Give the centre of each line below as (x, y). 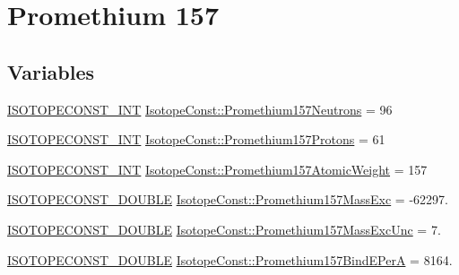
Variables (51, 71)
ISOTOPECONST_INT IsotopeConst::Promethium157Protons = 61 (196, 139)
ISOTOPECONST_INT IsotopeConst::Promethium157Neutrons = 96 (200, 109)
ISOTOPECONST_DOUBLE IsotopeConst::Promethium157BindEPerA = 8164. (230, 259)
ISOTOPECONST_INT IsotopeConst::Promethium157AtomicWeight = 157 (217, 169)
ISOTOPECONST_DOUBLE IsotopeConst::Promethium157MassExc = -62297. (228, 199)
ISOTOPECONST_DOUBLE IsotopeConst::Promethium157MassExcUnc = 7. (224, 229)
